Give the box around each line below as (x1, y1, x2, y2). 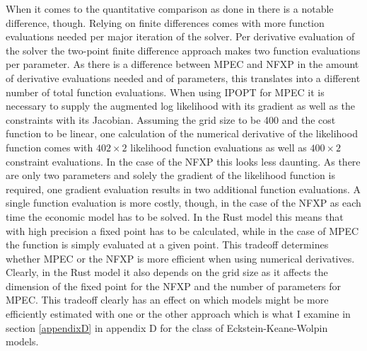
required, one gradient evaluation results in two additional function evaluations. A (6, 181, 361, 196)
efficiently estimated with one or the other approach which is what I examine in (6, 306, 351, 321)
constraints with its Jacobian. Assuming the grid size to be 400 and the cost (6, 112, 336, 127)
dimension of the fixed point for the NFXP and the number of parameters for (6, 278, 342, 293)
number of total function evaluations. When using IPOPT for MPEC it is (6, 84, 325, 99)
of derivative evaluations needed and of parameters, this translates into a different (6, 70, 361, 85)
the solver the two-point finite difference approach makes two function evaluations (6, 42, 361, 57)
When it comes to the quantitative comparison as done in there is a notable (6, 1, 334, 16)
